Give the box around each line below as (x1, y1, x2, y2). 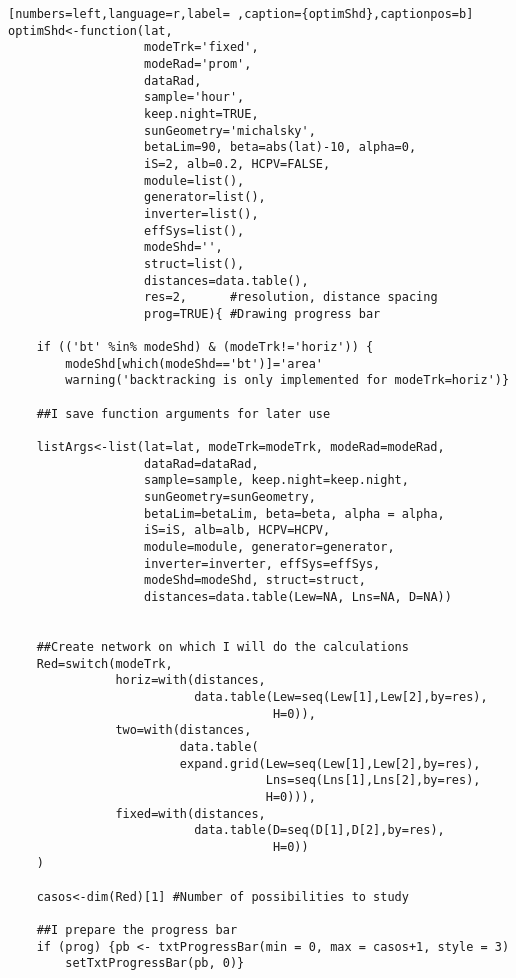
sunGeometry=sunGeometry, (144, 490, 316, 505)
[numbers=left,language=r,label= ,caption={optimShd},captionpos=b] (8, 7, 474, 21)
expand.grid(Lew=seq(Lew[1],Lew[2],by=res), (179, 756, 481, 771)
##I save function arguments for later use (36, 406, 331, 421)
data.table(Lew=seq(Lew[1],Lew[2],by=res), (194, 689, 488, 704)
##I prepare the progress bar (36, 923, 238, 938)
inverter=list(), (144, 206, 259, 221)
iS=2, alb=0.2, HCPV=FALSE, (144, 156, 331, 171)
